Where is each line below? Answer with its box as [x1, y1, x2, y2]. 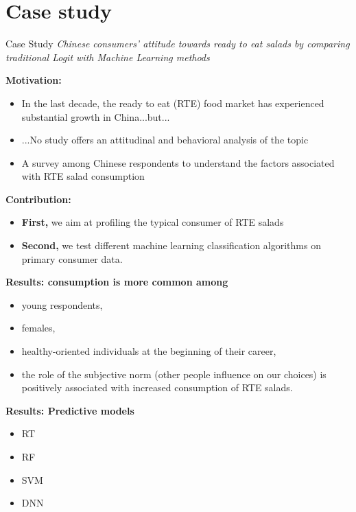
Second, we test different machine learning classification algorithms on [21, 238, 321, 253]
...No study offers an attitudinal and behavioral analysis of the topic [21, 132, 309, 147]
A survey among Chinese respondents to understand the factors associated [21, 155, 335, 170]
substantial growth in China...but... [21, 109, 170, 124]
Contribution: [5, 191, 71, 206]
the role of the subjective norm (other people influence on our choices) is [21, 366, 327, 381]
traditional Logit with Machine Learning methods [5, 49, 210, 64]
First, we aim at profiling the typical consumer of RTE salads [21, 215, 284, 229]
